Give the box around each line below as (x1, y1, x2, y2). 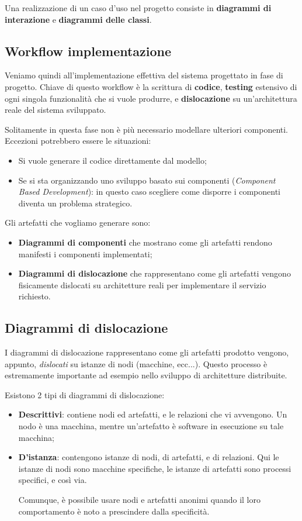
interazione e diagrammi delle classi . (5, 13, 152, 25)
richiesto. (18, 290, 51, 302)
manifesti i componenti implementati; (18, 247, 152, 260)
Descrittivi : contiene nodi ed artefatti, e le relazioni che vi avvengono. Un (18, 408, 287, 420)
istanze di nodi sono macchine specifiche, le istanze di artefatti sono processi (18, 462, 291, 474)
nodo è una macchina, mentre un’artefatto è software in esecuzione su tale (18, 420, 284, 432)
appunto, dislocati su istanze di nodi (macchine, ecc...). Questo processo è (5, 357, 268, 370)
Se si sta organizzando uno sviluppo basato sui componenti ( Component (18, 174, 276, 186)
